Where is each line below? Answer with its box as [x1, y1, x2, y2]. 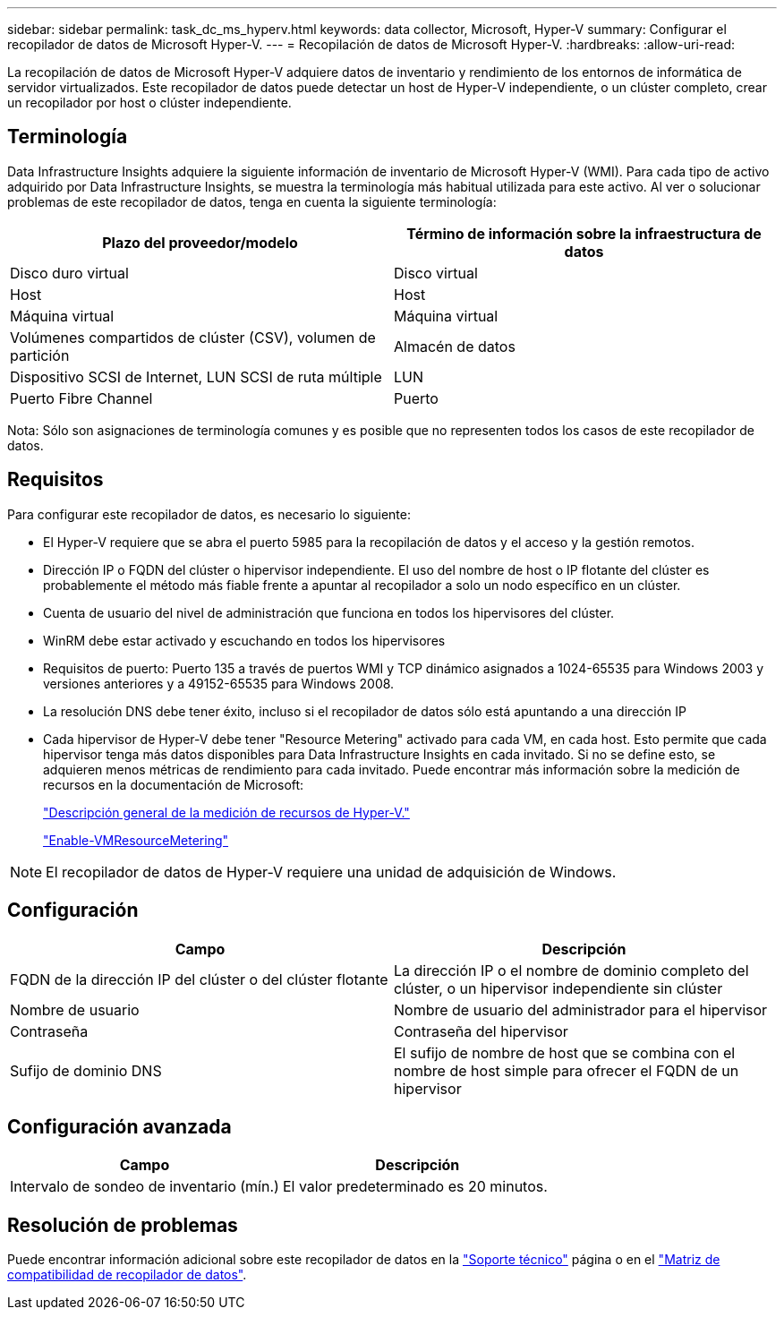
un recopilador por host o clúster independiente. [7, 95, 292, 110]
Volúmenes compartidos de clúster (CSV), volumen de [10, 328, 376, 346]
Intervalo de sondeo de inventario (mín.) [10, 1177, 279, 1196]
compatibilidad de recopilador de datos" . [7, 1267, 247, 1283]
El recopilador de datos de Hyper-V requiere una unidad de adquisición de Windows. [46, 862, 617, 881]
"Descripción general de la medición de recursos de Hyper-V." [43, 804, 410, 820]
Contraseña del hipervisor [394, 1022, 568, 1040]
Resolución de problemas [7, 1213, 238, 1236]
